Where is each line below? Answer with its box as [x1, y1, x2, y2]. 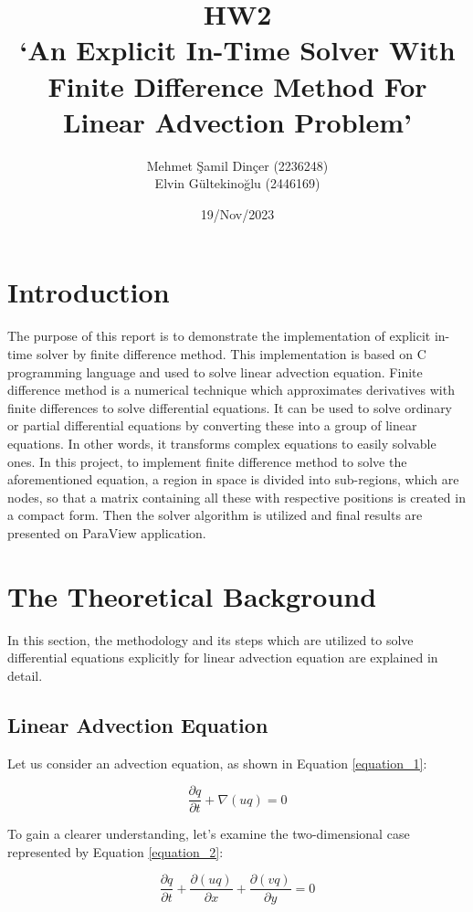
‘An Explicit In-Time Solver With [19, 31, 456, 69]
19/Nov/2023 [200, 204, 275, 223]
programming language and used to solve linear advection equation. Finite [7, 362, 423, 381]
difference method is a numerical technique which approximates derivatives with [7, 380, 455, 399]
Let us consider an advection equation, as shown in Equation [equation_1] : [7, 753, 427, 772]
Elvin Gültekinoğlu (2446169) [154, 174, 321, 193]
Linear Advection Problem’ [63, 102, 412, 140]
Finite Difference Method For [47, 67, 427, 104]
